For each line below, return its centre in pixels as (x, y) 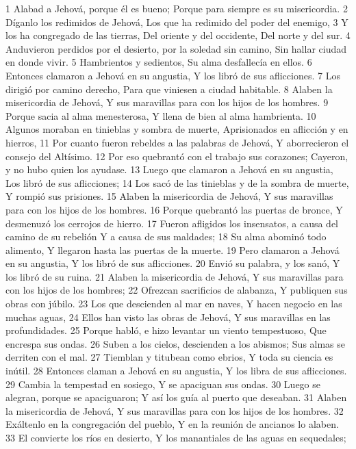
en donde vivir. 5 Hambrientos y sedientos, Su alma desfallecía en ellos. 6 (159, 62)
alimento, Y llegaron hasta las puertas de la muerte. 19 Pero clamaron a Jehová (173, 249)
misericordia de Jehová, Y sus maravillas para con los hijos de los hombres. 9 (167, 102)
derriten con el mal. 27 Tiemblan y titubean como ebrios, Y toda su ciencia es (169, 357)
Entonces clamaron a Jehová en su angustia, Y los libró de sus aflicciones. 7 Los (173, 75)
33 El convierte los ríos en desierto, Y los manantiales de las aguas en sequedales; (176, 437)
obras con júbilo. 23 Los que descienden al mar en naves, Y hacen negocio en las (174, 304)
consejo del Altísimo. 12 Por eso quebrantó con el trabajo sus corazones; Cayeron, (177, 156)
